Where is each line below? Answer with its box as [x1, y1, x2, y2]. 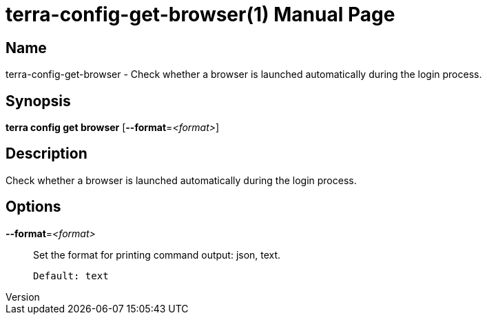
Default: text [33, 270, 109, 281]
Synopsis [6, 92, 71, 110]
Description [6, 145, 87, 163]
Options [6, 198, 61, 216]
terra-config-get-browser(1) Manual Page [6, 3, 395, 26]
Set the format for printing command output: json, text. [33, 248, 281, 261]
